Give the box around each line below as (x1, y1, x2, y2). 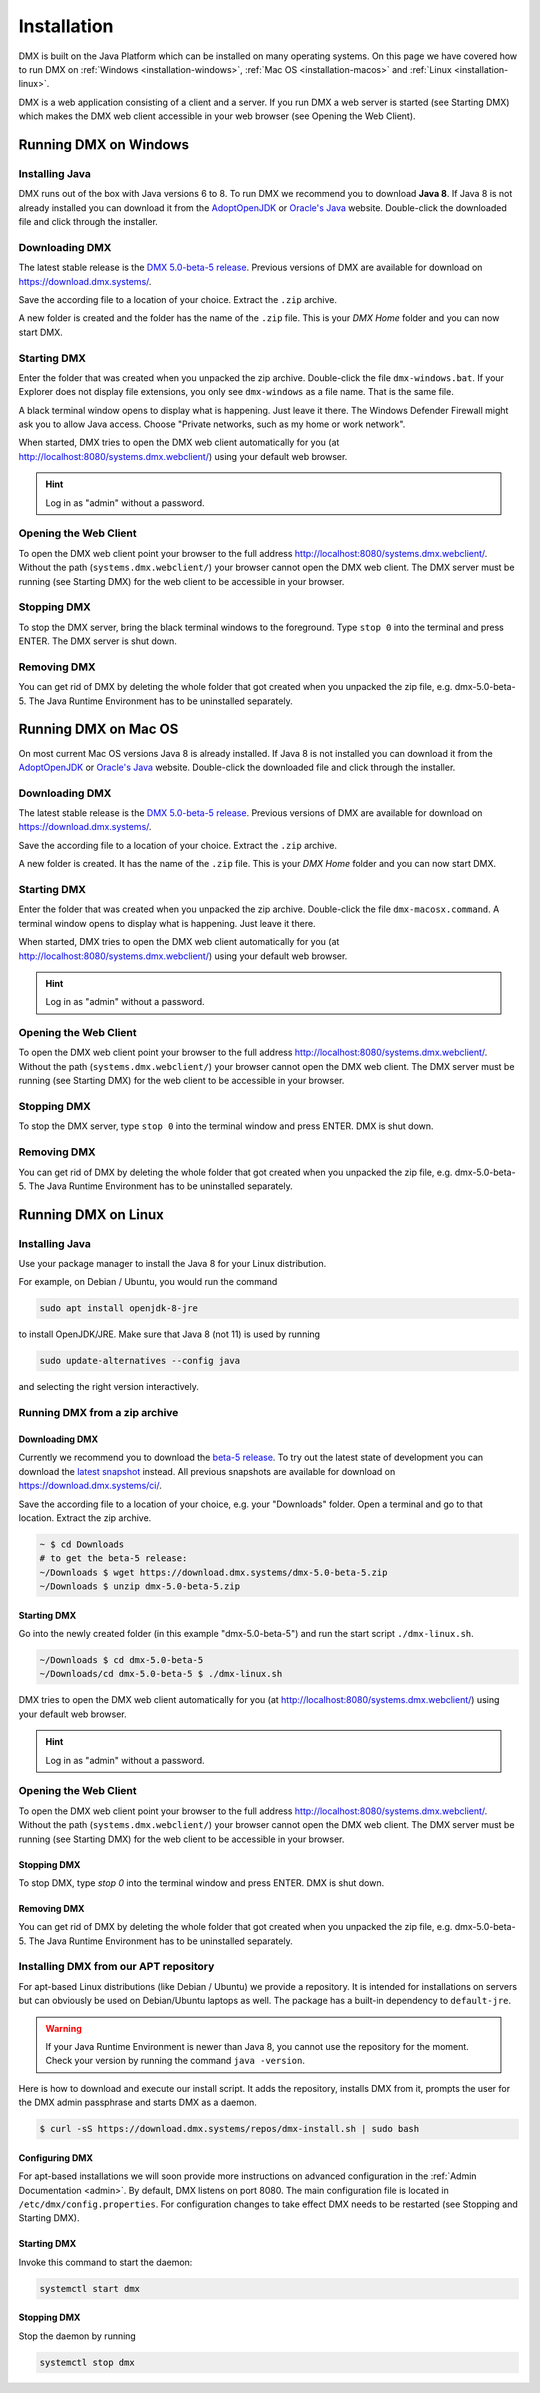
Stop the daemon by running (18, 2330, 137, 2342)
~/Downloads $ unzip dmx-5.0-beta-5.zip (39, 1581, 240, 1592)
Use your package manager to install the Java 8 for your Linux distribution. (18, 1258, 327, 1270)
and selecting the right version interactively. (18, 1381, 199, 1393)
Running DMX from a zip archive (18, 1406, 179, 1420)
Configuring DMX (18, 2151, 94, 2164)
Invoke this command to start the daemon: (18, 2256, 193, 2268)
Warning (45, 2022, 82, 2034)
